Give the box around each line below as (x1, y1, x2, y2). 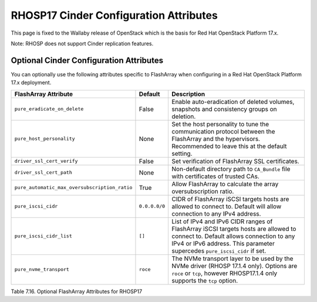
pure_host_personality (14, 136, 76, 142)
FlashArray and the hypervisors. (171, 135, 261, 143)
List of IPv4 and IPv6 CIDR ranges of (171, 217, 273, 226)
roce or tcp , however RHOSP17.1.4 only (171, 269, 278, 277)
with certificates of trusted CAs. (171, 172, 259, 180)
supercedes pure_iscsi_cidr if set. (171, 247, 267, 255)
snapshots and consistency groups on (171, 105, 277, 113)
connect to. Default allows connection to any (171, 232, 295, 240)
